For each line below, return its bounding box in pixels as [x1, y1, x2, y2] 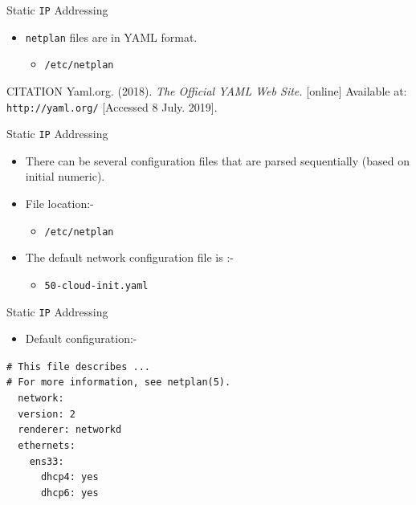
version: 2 [18, 408, 75, 420]
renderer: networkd [18, 424, 122, 436]
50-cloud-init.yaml [44, 279, 149, 291]
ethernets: [18, 440, 75, 452]
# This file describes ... [6, 360, 150, 373]
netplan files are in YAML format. [25, 28, 198, 45]
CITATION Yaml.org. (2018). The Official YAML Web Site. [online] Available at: [6, 82, 407, 99]
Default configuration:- [25, 330, 137, 347]
